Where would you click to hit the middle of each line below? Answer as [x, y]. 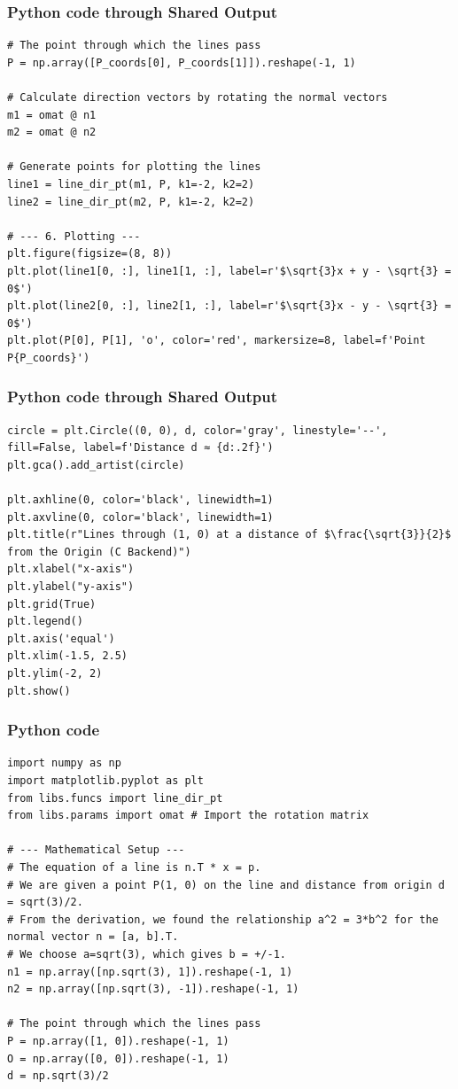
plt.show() [39, 691]
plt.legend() [45, 622]
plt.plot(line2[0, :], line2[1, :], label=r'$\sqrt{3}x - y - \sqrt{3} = [229, 306]
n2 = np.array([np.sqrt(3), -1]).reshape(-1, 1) [153, 989]
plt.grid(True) [52, 604]
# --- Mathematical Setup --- [96, 850]
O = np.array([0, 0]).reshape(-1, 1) [118, 1058]
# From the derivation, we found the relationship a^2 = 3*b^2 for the [223, 919]
